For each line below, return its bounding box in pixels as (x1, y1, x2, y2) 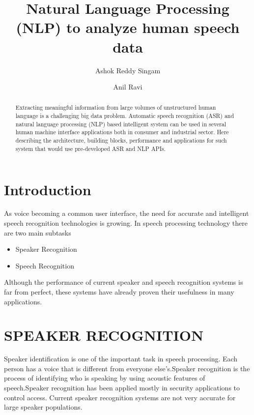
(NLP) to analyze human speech (16, 17, 240, 37)
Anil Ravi (113, 82, 142, 92)
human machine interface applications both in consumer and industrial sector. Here (15, 128, 229, 136)
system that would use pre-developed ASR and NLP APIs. (15, 144, 166, 152)
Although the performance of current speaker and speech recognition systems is (4, 277, 243, 287)
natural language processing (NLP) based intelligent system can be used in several (15, 119, 226, 128)
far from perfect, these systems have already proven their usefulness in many (4, 286, 234, 296)
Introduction (4, 179, 91, 200)
